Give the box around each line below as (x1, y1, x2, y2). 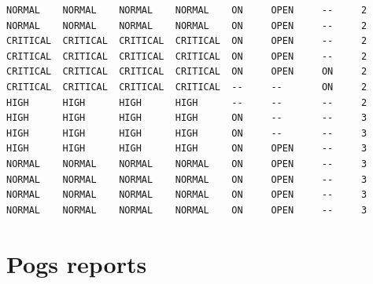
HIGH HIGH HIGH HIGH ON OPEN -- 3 (6, 143, 367, 155)
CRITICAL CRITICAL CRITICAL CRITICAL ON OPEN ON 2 (6, 66, 367, 78)
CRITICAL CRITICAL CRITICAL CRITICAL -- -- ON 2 (6, 81, 367, 93)
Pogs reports (6, 247, 147, 279)
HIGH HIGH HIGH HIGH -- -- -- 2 (6, 96, 367, 108)
